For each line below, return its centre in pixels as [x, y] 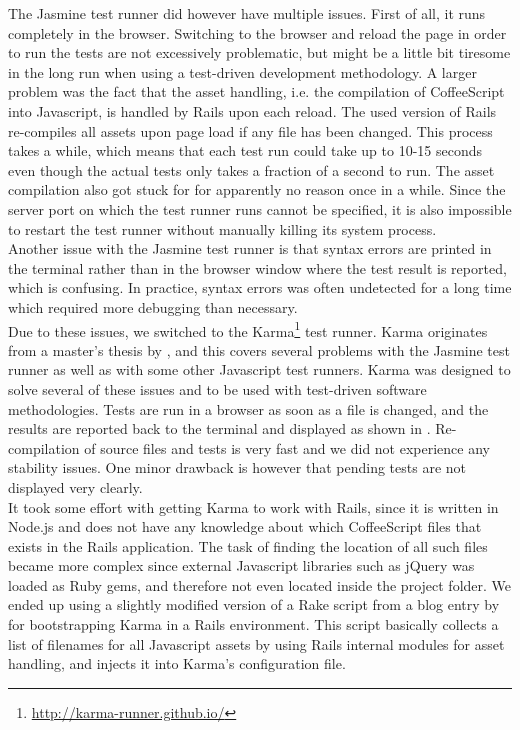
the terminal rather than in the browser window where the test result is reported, [257, 267]
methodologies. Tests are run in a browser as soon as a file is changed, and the [248, 408]
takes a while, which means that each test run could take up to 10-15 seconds [245, 150]
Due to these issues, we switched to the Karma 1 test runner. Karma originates [248, 329]
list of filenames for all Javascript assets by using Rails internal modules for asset [256, 643]
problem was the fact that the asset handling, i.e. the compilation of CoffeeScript [256, 91]
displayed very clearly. [75, 486]
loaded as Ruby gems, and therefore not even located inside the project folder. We [260, 584]
